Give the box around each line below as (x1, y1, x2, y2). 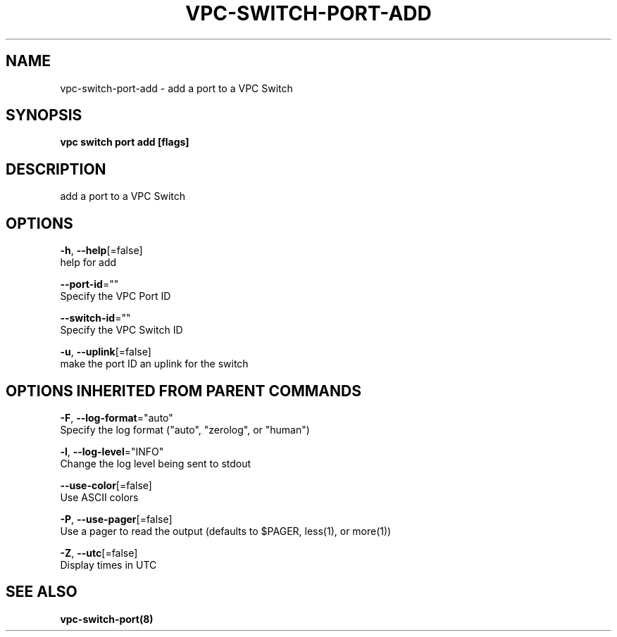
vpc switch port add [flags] (60, 136, 189, 149)
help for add (60, 256, 117, 269)
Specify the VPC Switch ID (60, 324, 183, 336)
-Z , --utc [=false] (60, 546, 138, 559)
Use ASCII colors (60, 491, 139, 503)
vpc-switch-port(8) (60, 612, 154, 625)
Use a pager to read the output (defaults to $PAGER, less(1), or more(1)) (60, 524, 392, 537)
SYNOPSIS (6, 106, 82, 125)
